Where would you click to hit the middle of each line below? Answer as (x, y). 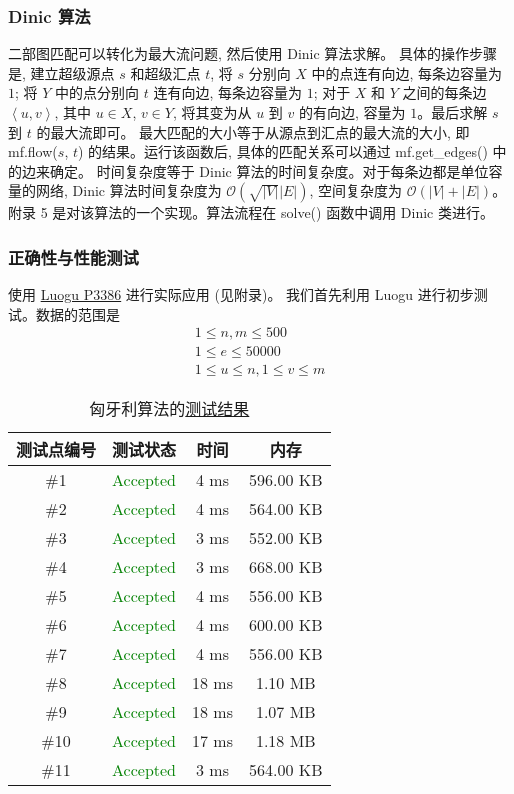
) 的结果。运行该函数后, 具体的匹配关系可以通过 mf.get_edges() (283, 151)
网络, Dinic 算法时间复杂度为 (128, 190)
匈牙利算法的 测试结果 (169, 409)
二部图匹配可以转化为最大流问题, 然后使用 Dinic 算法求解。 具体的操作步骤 (253, 53)
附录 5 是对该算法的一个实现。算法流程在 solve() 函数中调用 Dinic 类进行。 (251, 212)
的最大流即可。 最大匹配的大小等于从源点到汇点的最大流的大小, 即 (253, 131)
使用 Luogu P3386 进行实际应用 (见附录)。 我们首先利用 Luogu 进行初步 (241, 294)
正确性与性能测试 (73, 256)
